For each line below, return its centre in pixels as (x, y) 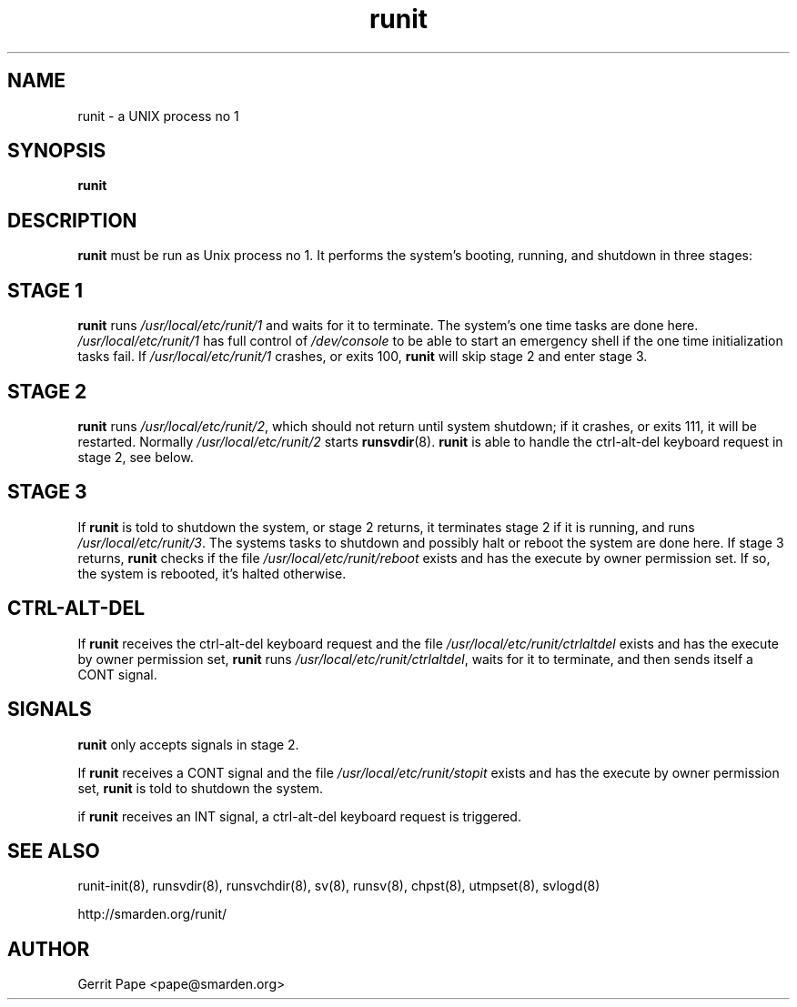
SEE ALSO (54, 851)
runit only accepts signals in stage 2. (188, 744)
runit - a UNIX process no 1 (158, 116)
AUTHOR (49, 949)
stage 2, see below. (136, 457)
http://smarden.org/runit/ (152, 914)
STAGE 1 (45, 290)
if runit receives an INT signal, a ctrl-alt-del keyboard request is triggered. (299, 816)
